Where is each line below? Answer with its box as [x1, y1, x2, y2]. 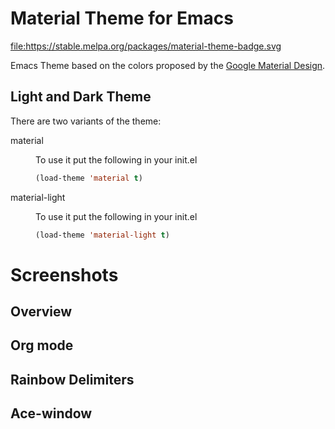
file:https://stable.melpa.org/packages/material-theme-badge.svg [10, 40, 282, 52]
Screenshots [10, 263, 119, 286]
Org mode [10, 337, 74, 354]
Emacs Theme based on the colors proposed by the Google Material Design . [10, 59, 326, 71]
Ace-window [10, 405, 93, 422]
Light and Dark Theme [10, 88, 152, 106]
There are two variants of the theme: [10, 115, 162, 127]
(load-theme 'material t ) [35, 173, 143, 183]
